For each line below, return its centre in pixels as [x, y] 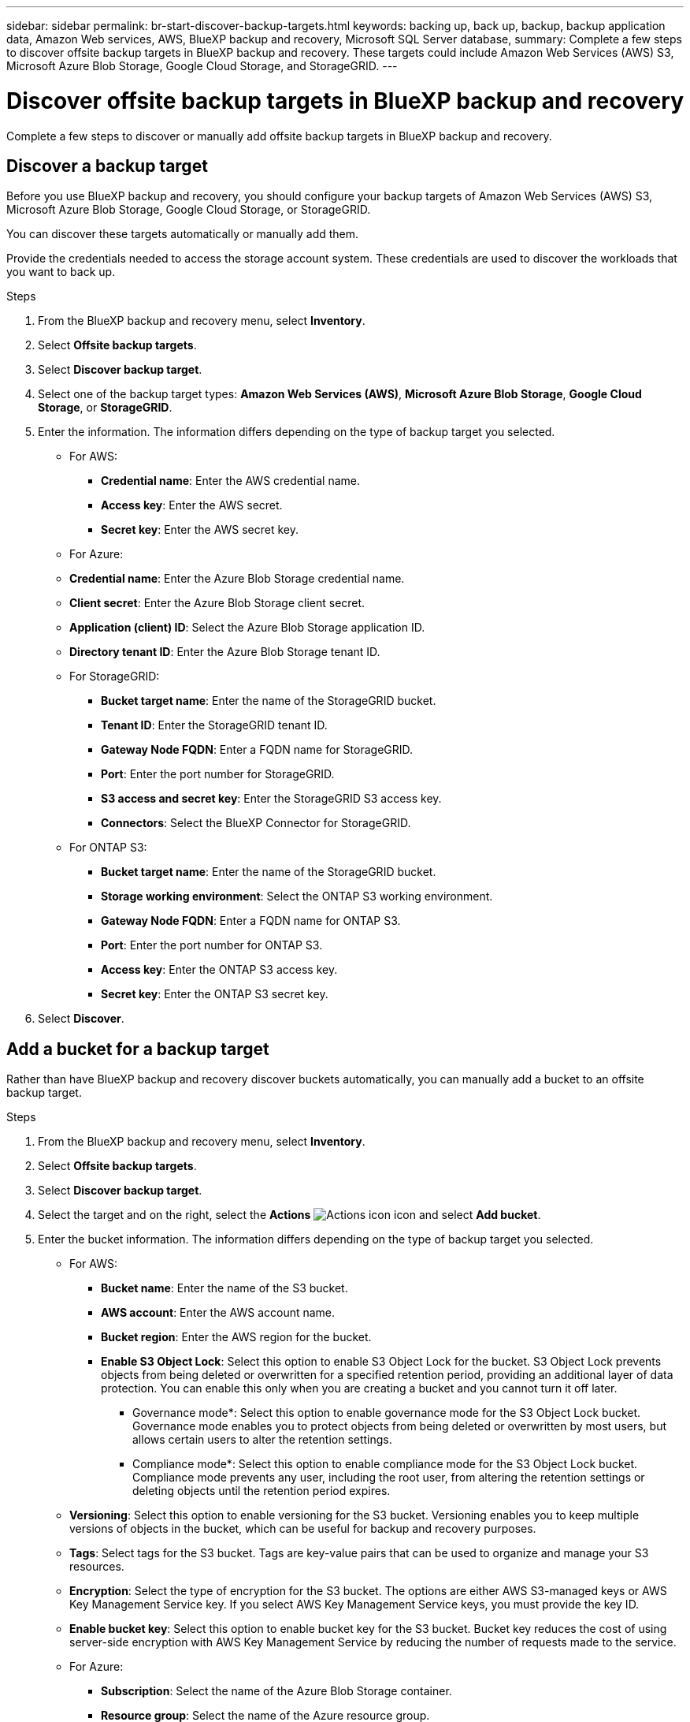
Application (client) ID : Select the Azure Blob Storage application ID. [247, 628]
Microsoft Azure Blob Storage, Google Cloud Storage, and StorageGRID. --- [202, 66]
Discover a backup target [107, 166]
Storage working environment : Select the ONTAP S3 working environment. [297, 896]
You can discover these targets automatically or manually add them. [183, 234]
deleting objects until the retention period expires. [262, 1491]
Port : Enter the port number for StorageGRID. [218, 774]
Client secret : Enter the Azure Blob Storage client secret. [217, 603]
